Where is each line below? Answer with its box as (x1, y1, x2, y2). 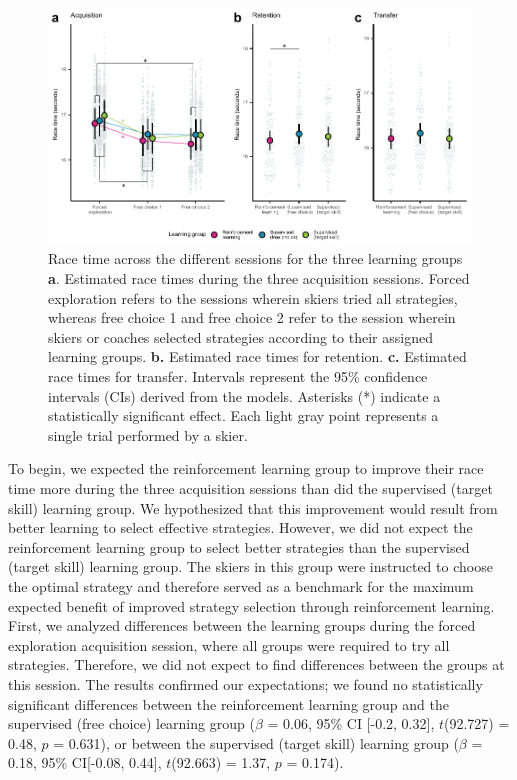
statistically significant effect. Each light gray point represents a (48, 405, 439, 426)
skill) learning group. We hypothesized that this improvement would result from (8, 497, 498, 518)
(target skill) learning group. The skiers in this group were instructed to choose (8, 556, 493, 577)
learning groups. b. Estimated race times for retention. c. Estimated (48, 346, 467, 367)
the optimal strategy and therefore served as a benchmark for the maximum (8, 575, 474, 596)
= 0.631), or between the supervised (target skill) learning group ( (53, 732, 459, 753)
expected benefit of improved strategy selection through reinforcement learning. (8, 595, 495, 616)
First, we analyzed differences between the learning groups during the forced (8, 615, 476, 636)
